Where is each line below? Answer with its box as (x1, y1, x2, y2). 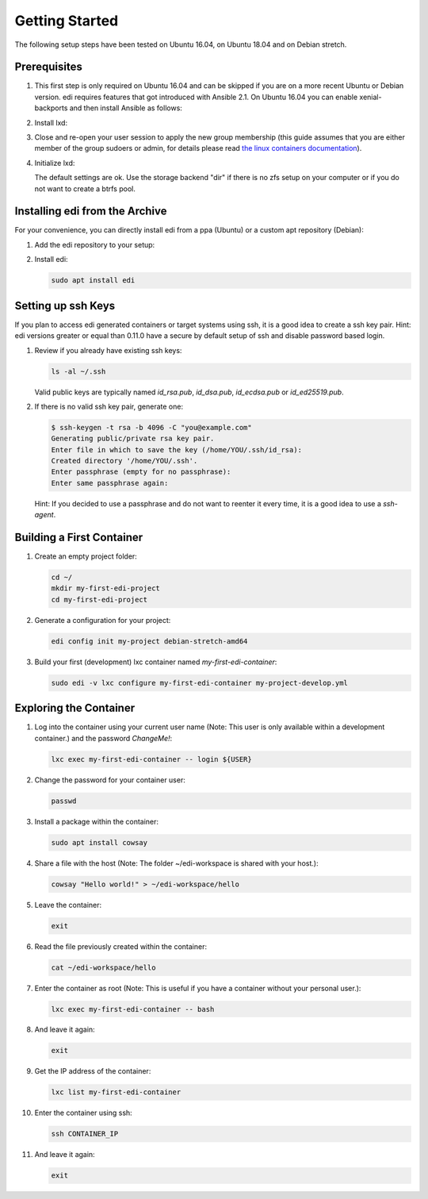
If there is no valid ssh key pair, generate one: (34, 402, 184, 411)
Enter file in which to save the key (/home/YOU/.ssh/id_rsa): (51, 445, 303, 454)
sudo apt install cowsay (51, 838, 148, 847)
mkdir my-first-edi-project (51, 584, 160, 593)
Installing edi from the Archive (14, 205, 167, 218)
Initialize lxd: (34, 158, 75, 167)
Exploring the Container (14, 701, 135, 715)
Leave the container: (34, 900, 102, 909)
